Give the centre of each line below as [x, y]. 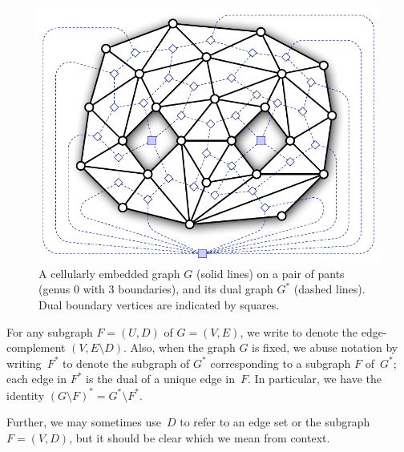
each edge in [37, 379]
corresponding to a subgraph [281, 363]
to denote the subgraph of [126, 363]
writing [24, 363]
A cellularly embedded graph [109, 273]
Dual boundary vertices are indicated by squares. [159, 305]
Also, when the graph [183, 347]
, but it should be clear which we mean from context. [200, 437]
